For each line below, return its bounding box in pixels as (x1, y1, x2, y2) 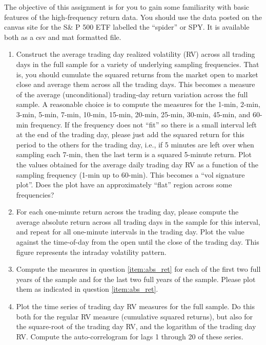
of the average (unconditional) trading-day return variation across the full (16, 89, 248, 99)
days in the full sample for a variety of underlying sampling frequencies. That (16, 58, 259, 69)
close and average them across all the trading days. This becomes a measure (16, 79, 255, 90)
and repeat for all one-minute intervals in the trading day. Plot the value (16, 226, 244, 237)
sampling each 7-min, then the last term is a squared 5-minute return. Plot (16, 149, 252, 160)
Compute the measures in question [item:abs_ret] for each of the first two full (16, 264, 261, 274)
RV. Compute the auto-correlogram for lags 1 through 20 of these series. (16, 331, 243, 341)
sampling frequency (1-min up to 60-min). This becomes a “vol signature (16, 169, 245, 180)
